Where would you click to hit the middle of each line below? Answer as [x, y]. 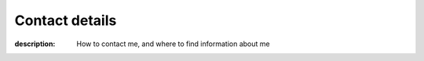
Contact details [66, 20]
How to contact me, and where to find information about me [173, 44]
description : [35, 44]
